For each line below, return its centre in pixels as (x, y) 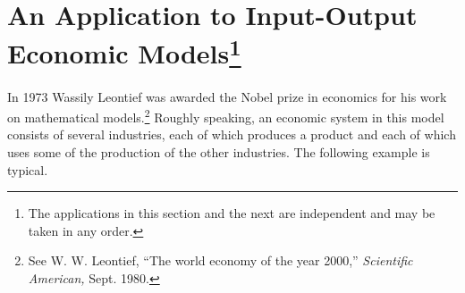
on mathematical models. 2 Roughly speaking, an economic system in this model (226, 116)
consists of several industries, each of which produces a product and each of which (232, 134)
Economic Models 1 (124, 51)
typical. (28, 169)
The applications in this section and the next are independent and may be (232, 213)
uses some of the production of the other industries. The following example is (219, 152)
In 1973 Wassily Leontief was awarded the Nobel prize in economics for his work (227, 96)
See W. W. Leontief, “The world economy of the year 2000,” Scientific (220, 260)
